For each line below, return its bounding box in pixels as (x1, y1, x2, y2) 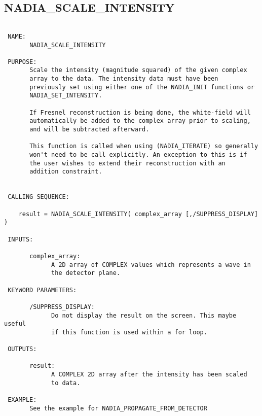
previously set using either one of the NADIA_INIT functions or (29, 83, 254, 91)
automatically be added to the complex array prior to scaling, (29, 117, 251, 125)
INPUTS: (8, 235, 33, 243)
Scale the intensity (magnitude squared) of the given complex (29, 66, 247, 74)
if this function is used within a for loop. (51, 328, 207, 336)
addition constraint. (29, 168, 102, 176)
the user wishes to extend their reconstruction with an (29, 159, 226, 167)
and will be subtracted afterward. (29, 126, 149, 133)
